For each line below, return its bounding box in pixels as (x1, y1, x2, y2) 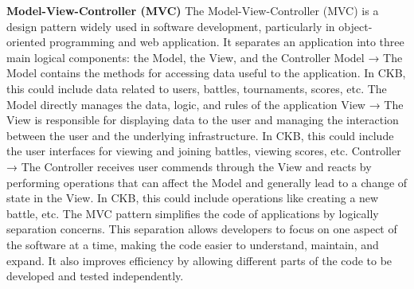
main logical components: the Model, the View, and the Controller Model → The (6, 49, 403, 65)
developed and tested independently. (6, 268, 184, 284)
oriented (6, 33, 46, 50)
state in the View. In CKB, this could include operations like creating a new (6, 189, 379, 206)
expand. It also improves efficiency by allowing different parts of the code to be (6, 252, 393, 268)
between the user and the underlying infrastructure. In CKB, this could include (6, 127, 394, 143)
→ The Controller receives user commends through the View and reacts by (6, 158, 372, 174)
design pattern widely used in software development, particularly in (6, 18, 335, 34)
